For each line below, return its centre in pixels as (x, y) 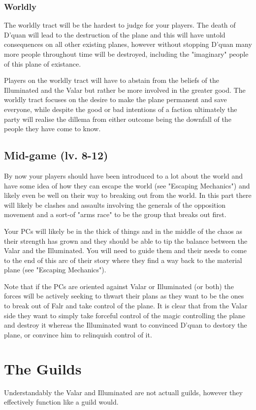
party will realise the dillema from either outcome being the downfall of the (118, 119)
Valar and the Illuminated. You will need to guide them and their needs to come (125, 250)
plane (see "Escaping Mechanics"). (55, 270)
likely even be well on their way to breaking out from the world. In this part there (128, 195)
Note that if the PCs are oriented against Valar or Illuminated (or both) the (119, 286)
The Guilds (43, 368)
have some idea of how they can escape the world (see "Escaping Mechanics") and (127, 185)
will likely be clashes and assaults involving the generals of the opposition (115, 205)
